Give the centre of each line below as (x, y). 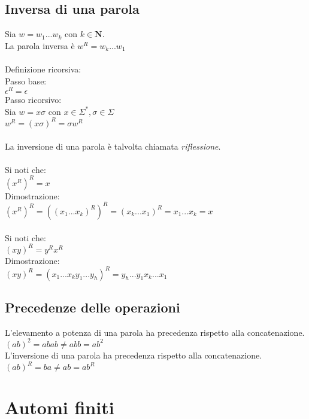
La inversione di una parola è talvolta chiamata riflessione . (113, 146)
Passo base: (26, 81)
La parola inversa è (40, 45)
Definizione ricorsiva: (43, 69)
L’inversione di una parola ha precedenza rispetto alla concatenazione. (134, 355)
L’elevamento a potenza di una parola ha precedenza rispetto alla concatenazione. (155, 332)
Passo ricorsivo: (33, 100)
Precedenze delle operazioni (93, 307)
